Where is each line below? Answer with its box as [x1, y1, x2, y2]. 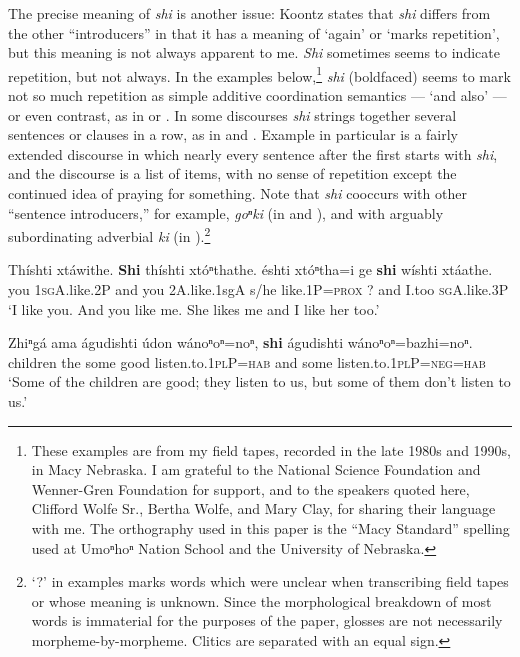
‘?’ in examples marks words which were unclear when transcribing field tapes [31, 571, 509, 592]
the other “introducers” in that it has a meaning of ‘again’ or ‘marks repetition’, [8, 22, 500, 43]
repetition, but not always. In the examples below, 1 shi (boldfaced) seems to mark [8, 62, 511, 86]
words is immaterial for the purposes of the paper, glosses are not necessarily [31, 610, 503, 631]
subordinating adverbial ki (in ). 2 [8, 223, 211, 246]
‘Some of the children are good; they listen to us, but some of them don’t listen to [8, 371, 511, 392]
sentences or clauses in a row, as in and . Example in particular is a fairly [8, 124, 459, 145]
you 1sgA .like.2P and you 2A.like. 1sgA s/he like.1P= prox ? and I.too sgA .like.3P [8, 279, 509, 300]
